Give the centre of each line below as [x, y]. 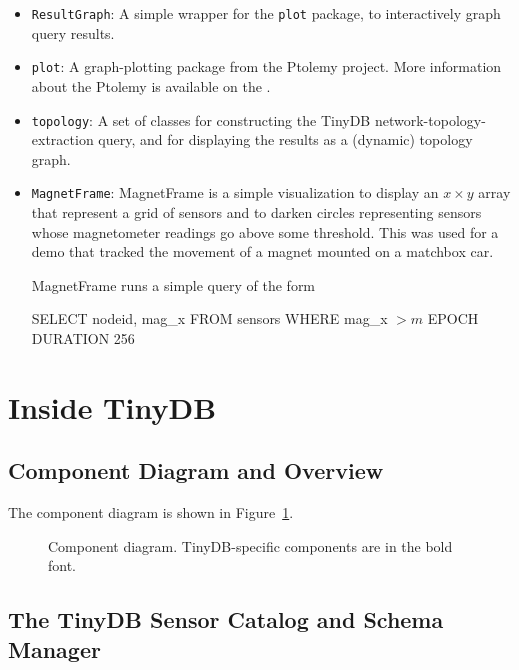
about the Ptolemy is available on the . [151, 85]
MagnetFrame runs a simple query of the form [173, 284]
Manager [54, 648]
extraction [62, 139]
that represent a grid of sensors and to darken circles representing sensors [256, 212]
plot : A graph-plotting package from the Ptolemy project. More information [266, 66]
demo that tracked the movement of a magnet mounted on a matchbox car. [262, 251]
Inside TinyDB [112, 406]
